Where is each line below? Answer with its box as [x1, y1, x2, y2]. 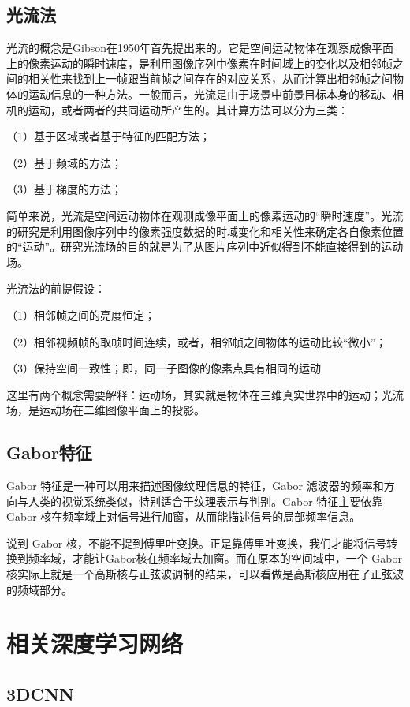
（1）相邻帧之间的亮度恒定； [6, 306, 155, 323]
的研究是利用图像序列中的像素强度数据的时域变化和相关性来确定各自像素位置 [6, 223, 404, 239]
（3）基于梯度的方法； [6, 181, 122, 197]
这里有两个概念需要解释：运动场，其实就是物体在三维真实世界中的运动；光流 [6, 386, 404, 402]
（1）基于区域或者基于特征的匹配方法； [6, 128, 211, 144]
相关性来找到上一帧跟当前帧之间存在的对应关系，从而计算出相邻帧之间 [28, 70, 393, 87]
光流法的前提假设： [6, 280, 106, 297]
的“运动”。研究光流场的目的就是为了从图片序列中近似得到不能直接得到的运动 [6, 238, 404, 255]
